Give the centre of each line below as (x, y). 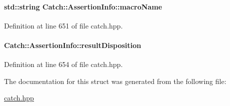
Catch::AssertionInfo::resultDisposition (73, 45)
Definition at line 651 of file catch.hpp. (64, 25)
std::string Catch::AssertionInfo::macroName (83, 6)
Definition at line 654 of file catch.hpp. (64, 64)
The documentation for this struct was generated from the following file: (115, 81)
